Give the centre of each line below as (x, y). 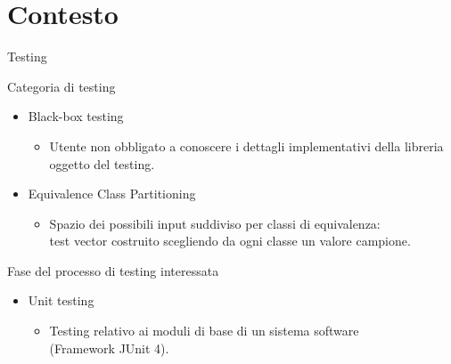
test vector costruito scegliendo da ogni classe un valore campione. (230, 241)
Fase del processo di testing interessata (113, 270)
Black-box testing (76, 116)
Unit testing (61, 300)
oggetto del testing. (102, 163)
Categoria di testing (61, 86)
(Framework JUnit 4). (109, 348)
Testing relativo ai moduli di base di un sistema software (204, 331)
